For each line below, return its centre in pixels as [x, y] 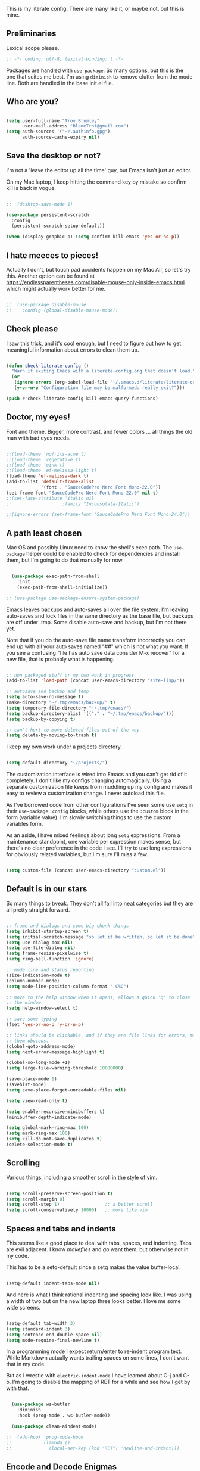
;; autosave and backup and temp [48, 691]
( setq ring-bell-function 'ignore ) [50, 959]
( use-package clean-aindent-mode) [54, 1426]
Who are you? [32, 102]
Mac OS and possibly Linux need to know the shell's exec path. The [89, 548]
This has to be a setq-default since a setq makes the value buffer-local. [94, 1267]
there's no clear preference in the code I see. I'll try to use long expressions [99, 848]
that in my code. [26, 1364]
